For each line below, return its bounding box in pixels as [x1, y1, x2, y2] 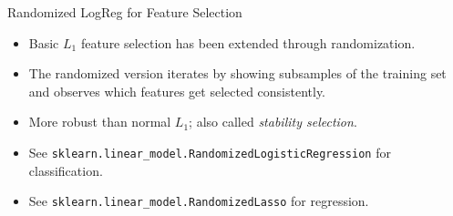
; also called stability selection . [189, 112, 357, 131]
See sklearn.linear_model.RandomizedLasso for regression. [28, 191, 369, 211]
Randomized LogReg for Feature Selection [7, 3, 242, 21]
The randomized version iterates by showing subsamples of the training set [28, 64, 447, 83]
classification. [28, 160, 103, 180]
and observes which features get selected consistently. [28, 81, 326, 100]
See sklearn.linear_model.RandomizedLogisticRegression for [28, 142, 391, 161]
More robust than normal [28, 112, 171, 131]
